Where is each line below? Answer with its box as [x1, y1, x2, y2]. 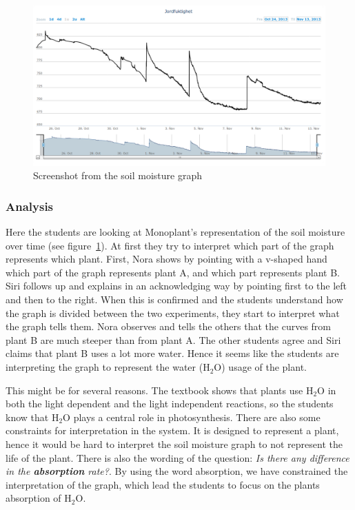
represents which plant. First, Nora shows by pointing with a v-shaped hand [6, 252, 327, 266]
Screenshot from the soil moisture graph [33, 168, 202, 183]
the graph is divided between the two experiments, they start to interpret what [6, 305, 340, 320]
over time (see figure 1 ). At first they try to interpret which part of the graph [6, 238, 334, 252]
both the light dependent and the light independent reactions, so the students [6, 396, 334, 411]
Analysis [6, 197, 54, 214]
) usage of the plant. [221, 360, 307, 374]
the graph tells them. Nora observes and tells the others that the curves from [6, 319, 331, 334]
